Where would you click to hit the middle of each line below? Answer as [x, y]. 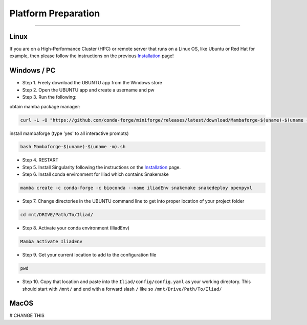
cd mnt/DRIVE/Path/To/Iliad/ [57, 215]
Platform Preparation [55, 13]
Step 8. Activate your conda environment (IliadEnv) [76, 228]
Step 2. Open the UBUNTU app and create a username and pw [88, 90]
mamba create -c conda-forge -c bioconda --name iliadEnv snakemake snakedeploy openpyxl [136, 188]
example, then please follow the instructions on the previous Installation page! [92, 56]
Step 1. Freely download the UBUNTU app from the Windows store [92, 83]
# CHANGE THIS [27, 316]
